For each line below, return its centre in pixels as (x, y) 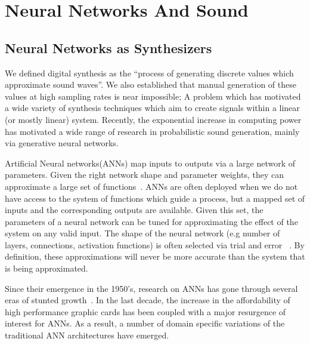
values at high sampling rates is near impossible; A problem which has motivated (153, 96)
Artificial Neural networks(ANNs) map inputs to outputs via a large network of (150, 163)
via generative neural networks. (62, 143)
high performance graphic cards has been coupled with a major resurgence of (145, 311)
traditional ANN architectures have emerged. (87, 335)
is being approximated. (46, 268)
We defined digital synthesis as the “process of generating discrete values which (149, 73)
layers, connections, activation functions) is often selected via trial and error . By (155, 244)
